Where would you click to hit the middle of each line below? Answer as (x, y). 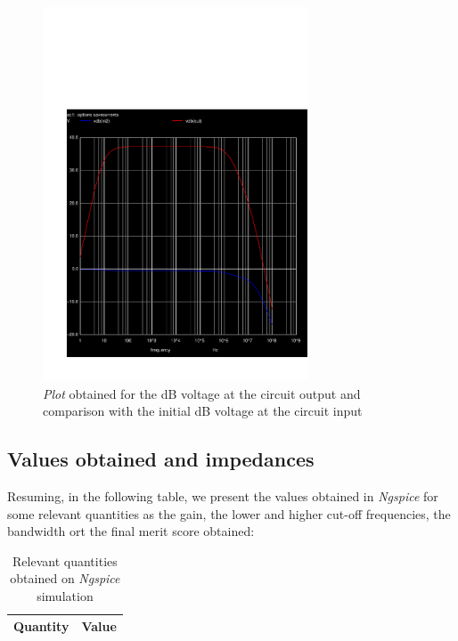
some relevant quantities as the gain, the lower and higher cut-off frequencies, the (229, 513)
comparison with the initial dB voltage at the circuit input (203, 411)
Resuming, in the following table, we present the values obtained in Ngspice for (223, 495)
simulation (65, 595)
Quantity (41, 626)
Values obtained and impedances (161, 459)
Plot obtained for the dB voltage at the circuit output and (202, 393)
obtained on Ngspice (65, 578)
